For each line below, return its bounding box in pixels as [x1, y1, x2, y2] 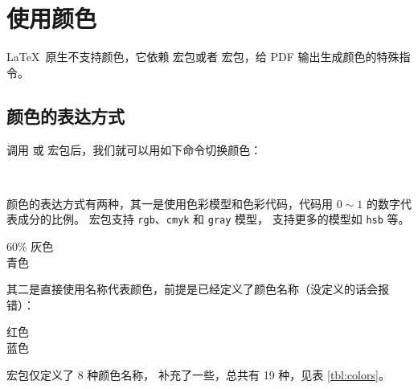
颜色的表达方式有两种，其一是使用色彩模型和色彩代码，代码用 [6, 194, 333, 211]
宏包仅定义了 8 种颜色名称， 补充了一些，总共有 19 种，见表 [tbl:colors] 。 [6, 366, 390, 383]
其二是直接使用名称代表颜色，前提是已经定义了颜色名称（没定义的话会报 [6, 280, 389, 297]
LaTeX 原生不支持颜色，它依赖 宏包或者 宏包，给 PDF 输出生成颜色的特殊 [6, 48, 400, 65]
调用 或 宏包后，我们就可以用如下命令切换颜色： [6, 141, 262, 158]
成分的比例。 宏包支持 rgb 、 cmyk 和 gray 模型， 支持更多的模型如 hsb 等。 [17, 211, 410, 227]
